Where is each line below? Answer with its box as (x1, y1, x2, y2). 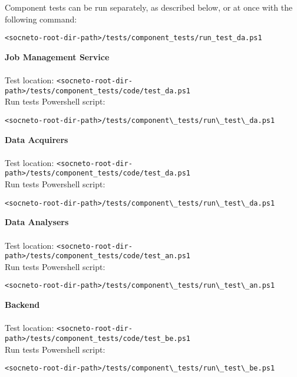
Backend (5, 298, 40, 311)
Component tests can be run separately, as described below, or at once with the (5, 1, 293, 13)
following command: (5, 12, 77, 25)
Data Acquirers (5, 133, 68, 145)
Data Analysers (5, 216, 69, 228)
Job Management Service (5, 50, 110, 63)
